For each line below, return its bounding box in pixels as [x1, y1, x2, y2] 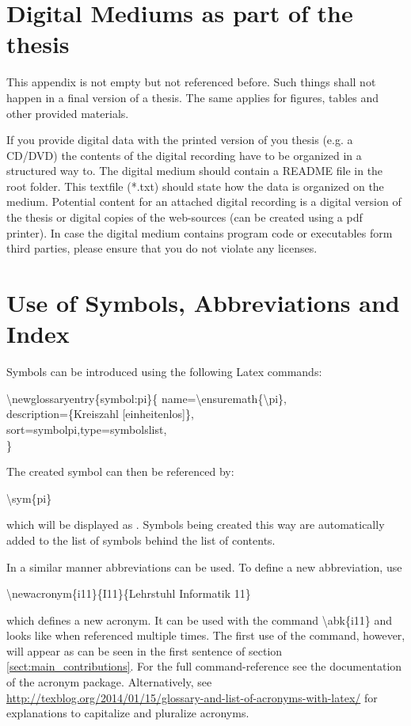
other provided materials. [6, 105, 129, 121]
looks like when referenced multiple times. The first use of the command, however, [6, 627, 405, 644]
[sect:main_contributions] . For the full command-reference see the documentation [6, 658, 402, 675]
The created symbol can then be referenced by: [6, 463, 234, 480]
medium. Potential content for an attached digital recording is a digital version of [6, 193, 401, 210]
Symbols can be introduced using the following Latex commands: [6, 363, 322, 380]
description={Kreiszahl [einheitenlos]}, [6, 405, 194, 422]
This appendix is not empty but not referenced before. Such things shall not [6, 74, 376, 90]
